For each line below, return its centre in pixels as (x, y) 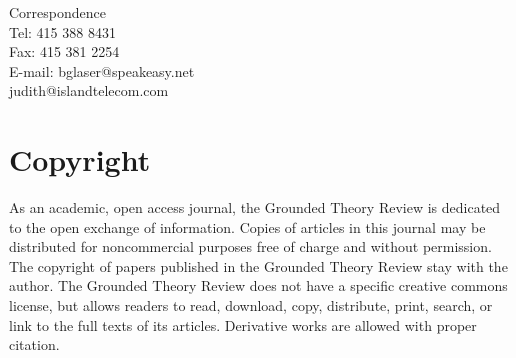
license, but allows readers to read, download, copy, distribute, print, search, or (251, 305)
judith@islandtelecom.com (89, 90)
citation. (34, 344)
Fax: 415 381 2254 (64, 51)
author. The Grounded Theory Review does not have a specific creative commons (258, 285)
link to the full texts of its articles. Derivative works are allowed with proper (243, 324)
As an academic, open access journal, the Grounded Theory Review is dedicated (255, 207)
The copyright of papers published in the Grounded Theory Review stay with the (258, 265)
